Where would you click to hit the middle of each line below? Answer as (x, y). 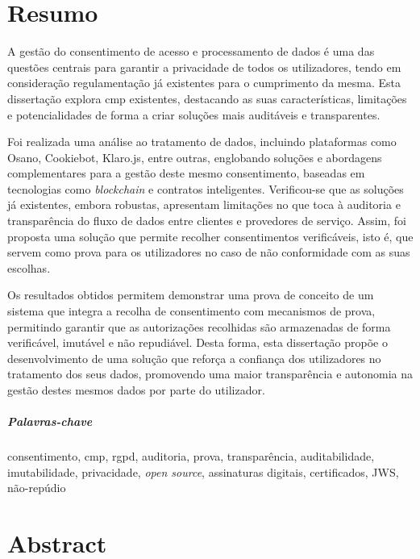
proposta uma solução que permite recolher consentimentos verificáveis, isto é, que (210, 236)
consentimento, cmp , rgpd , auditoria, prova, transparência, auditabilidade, (191, 456)
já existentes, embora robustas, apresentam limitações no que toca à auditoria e (204, 204)
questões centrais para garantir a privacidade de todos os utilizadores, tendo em (204, 67)
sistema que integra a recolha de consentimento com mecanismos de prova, (191, 311)
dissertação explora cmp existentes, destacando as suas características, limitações (207, 98)
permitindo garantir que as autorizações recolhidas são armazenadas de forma (199, 326)
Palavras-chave (50, 421)
